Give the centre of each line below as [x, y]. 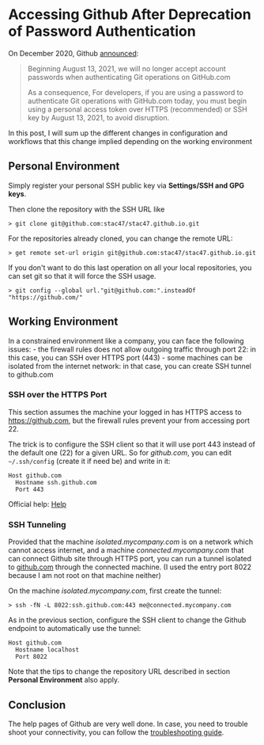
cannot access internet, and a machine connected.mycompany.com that [126, 550]
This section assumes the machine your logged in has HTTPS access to [125, 412]
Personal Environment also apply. [64, 680]
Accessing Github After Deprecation [130, 15]
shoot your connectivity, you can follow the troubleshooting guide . [116, 732]
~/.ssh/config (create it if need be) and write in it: [89, 461]
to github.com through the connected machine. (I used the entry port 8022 [130, 567]
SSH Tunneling [37, 524]
